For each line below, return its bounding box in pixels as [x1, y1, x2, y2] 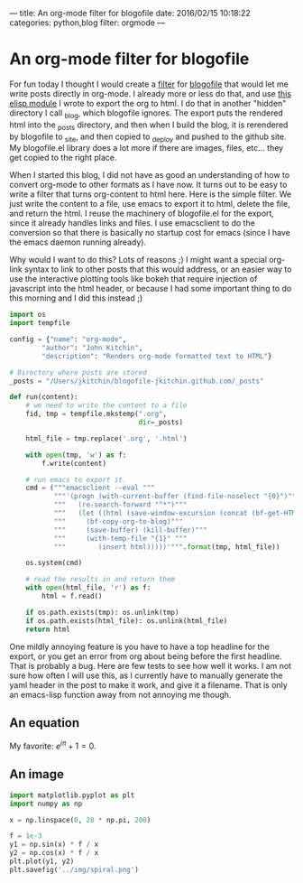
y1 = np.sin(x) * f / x [9, 840, 99, 850]
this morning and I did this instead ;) [9, 293, 143, 303]
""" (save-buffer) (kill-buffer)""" [53, 525, 207, 534]
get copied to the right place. [9, 153, 117, 163]
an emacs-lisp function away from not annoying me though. [9, 689, 232, 700]
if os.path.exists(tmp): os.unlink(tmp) [25, 608, 179, 617]
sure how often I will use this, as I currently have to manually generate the [9, 670, 283, 681]
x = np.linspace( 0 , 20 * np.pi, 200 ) [9, 815, 151, 824]
